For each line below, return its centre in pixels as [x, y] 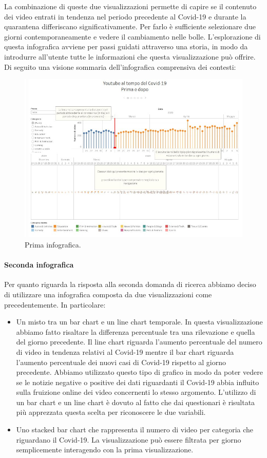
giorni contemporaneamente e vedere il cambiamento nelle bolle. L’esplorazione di [132, 36]
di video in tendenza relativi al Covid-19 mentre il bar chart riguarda [125, 351]
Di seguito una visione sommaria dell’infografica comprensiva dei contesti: [120, 66]
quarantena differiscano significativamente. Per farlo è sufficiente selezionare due [130, 26]
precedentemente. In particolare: [55, 304]
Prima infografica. [53, 244]
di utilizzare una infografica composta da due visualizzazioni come [108, 294]
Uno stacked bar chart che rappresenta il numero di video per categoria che [135, 430]
